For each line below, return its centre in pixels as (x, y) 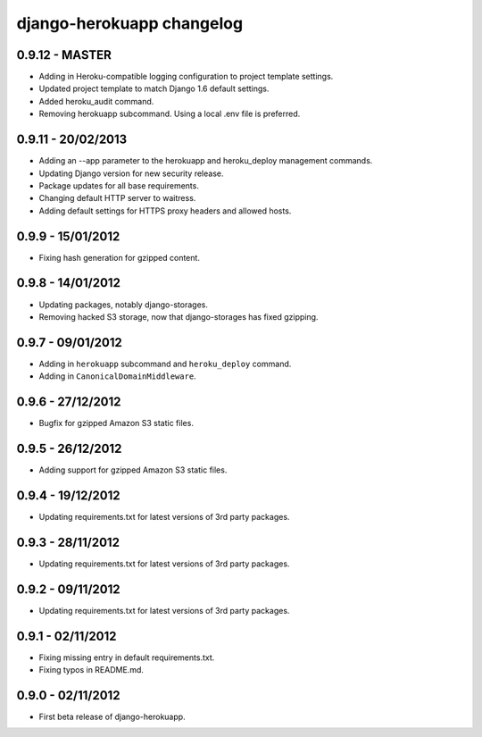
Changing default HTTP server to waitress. (117, 198)
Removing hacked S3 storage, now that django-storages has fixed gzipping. (179, 316)
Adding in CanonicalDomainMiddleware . (117, 376)
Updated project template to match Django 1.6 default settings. (154, 88)
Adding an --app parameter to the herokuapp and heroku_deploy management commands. (206, 161)
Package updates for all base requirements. (119, 185)
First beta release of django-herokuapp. (112, 716)
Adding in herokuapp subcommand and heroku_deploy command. (165, 364)
